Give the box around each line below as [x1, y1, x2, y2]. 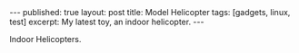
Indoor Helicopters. [9, 34, 82, 44]
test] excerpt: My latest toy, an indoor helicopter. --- [9, 16, 204, 27]
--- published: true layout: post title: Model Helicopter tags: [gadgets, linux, [9, 7, 291, 17]
